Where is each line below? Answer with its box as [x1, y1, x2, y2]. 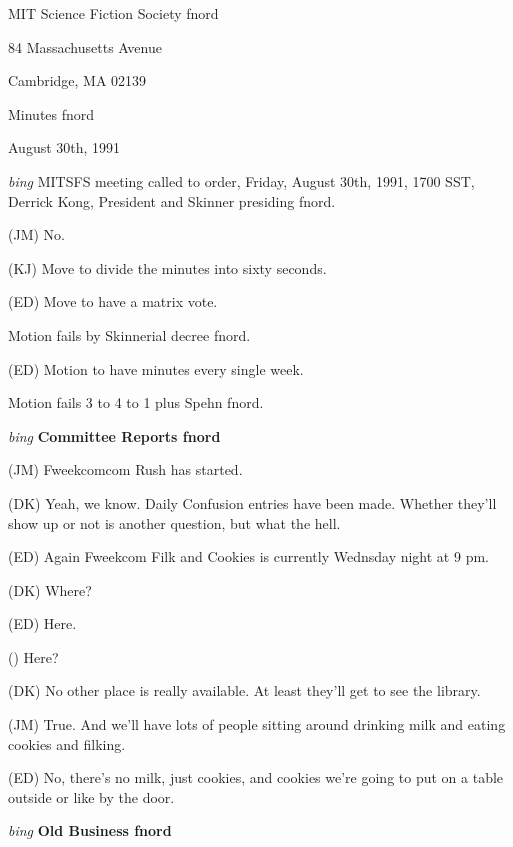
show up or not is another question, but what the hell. [8, 512, 341, 533]
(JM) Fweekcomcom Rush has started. [8, 459, 243, 480]
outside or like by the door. [8, 786, 175, 807]
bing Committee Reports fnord [8, 425, 221, 446]
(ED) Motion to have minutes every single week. [8, 358, 304, 379]
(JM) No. [8, 224, 65, 245]
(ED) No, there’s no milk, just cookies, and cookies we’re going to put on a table [8, 767, 504, 788]
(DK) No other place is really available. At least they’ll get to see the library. [8, 680, 481, 701]
